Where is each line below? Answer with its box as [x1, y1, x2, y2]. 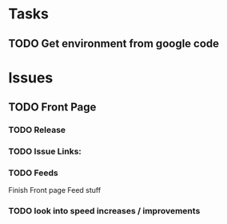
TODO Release [8, 125, 66, 136]
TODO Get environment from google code [8, 37, 220, 50]
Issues [8, 69, 54, 86]
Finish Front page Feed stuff [8, 186, 102, 195]
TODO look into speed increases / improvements [8, 206, 201, 217]
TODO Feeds [8, 167, 58, 178]
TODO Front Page [8, 101, 97, 114]
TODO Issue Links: [8, 146, 82, 157]
